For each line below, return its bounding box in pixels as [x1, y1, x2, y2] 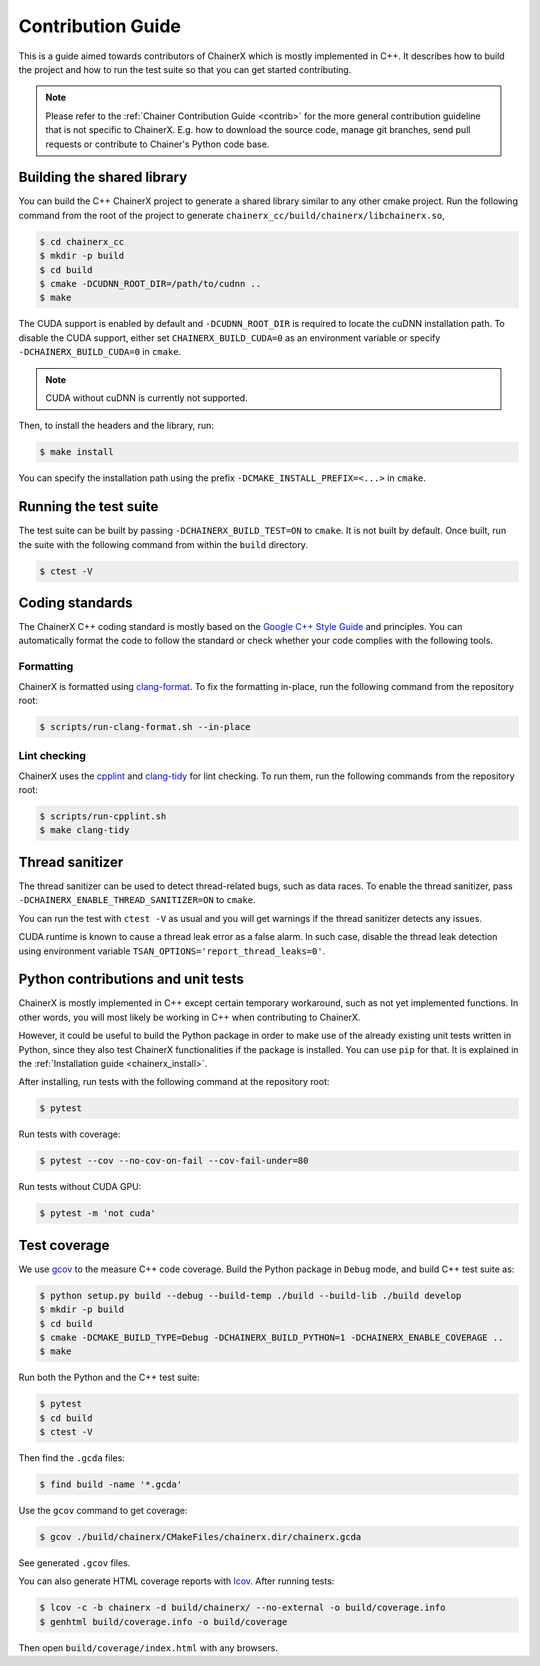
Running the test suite [18, 498, 159, 515]
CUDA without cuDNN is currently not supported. [45, 391, 249, 404]
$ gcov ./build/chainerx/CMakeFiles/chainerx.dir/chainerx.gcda [39, 1531, 362, 1543]
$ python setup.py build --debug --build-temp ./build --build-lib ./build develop [39, 1290, 462, 1301]
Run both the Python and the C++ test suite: [18, 1371, 200, 1384]
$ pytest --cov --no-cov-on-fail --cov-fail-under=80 [39, 1155, 309, 1167]
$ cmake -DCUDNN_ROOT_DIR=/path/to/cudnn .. [39, 278, 262, 289]
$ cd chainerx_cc [39, 236, 125, 247]
